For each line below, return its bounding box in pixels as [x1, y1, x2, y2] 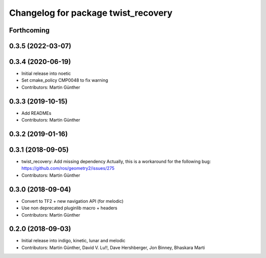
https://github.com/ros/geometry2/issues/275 [21, 165, 115, 171]
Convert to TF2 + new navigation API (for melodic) [21, 198, 124, 204]
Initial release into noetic [21, 70, 71, 76]
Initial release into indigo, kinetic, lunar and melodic [21, 238, 126, 244]
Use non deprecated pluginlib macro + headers [21, 205, 118, 211]
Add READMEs [21, 110, 52, 116]
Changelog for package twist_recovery [9, 7, 172, 18]
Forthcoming [9, 26, 50, 34]
